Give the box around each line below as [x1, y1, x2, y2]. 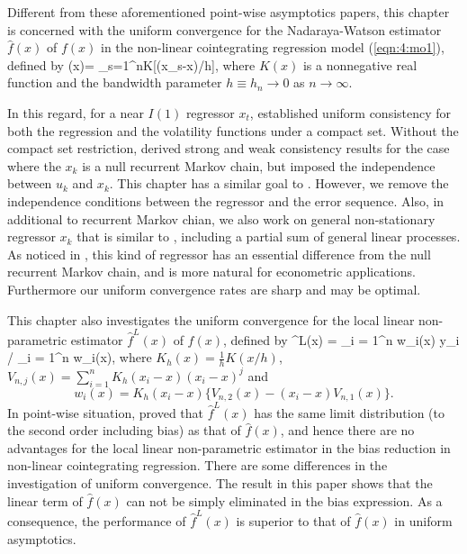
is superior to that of [236, 511, 351, 530]
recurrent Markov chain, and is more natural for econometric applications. [7, 262, 416, 281]
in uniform [394, 511, 453, 530]
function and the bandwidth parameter [7, 73, 222, 92]
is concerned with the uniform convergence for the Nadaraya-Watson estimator [7, 20, 442, 39]
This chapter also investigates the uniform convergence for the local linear [7, 310, 415, 329]
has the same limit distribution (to [254, 403, 445, 422]
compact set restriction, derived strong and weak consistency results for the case [7, 139, 450, 158]
